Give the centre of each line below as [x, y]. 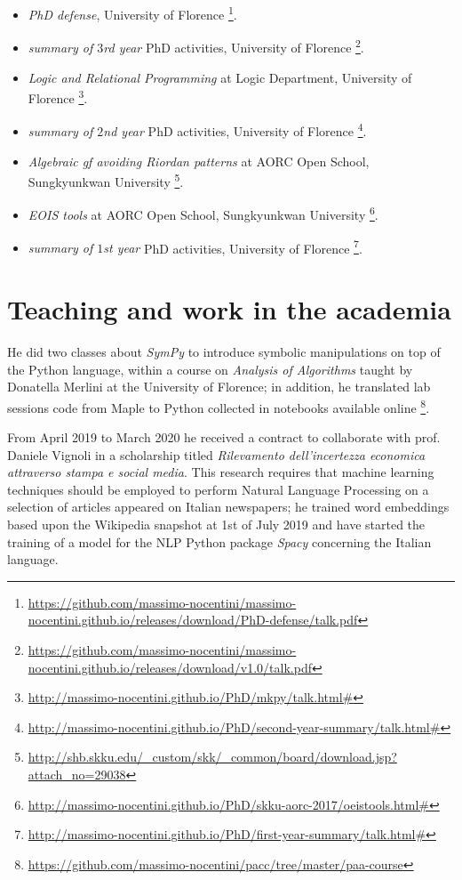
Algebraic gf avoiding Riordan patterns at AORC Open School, [199, 161]
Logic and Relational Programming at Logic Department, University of [220, 77]
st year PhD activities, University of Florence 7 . [233, 246]
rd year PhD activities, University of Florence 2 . [234, 46]
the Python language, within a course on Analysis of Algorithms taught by [210, 369]
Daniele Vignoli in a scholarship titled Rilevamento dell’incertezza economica [216, 454]
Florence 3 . [58, 97]
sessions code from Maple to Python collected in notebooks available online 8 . [219, 406]
